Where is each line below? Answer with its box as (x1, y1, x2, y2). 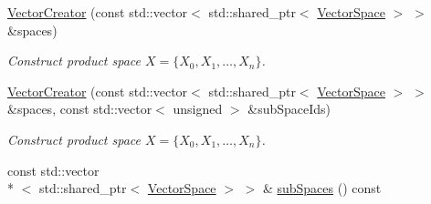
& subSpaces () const (262, 178, 382, 198)
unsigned (173, 99, 223, 118)
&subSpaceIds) (247, 99, 331, 118)
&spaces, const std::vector (7, 99, 152, 118)
